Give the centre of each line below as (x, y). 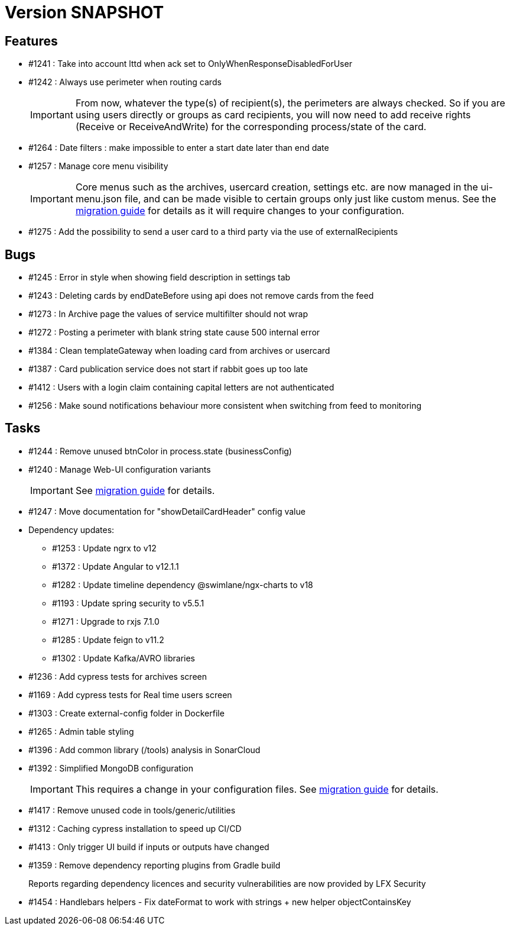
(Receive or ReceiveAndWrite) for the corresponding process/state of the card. (251, 127)
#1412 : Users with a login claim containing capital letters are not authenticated (181, 387)
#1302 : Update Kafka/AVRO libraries (124, 658)
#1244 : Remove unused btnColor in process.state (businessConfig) (160, 451)
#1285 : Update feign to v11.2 (108, 640)
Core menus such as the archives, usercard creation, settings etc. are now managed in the (277, 187)
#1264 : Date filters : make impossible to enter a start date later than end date (179, 148)
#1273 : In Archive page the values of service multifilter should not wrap (168, 314)
